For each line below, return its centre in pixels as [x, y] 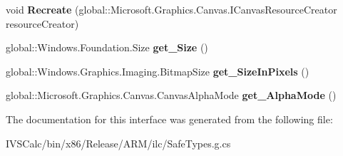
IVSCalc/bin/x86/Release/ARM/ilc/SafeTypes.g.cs [118, 143]
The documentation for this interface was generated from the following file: [169, 119]
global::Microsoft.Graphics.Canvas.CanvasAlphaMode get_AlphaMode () [171, 95]
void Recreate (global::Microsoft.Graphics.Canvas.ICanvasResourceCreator [171, 9]
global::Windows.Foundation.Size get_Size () [107, 47]
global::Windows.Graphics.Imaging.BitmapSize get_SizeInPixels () [158, 71]
